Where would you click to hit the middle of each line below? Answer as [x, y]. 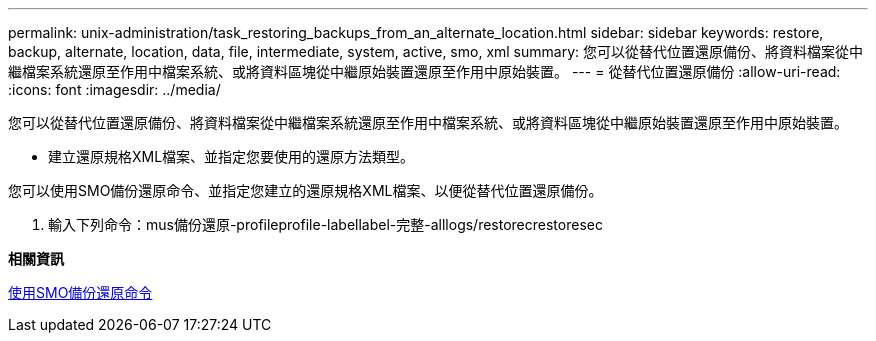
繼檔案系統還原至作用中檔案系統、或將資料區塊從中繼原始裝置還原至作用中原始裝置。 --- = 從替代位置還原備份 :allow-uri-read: [424, 71]
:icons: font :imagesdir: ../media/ [114, 89]
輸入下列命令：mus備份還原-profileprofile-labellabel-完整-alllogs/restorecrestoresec [325, 224]
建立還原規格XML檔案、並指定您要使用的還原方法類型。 [231, 156]
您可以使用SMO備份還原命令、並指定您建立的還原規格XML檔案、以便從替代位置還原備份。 [305, 190]
